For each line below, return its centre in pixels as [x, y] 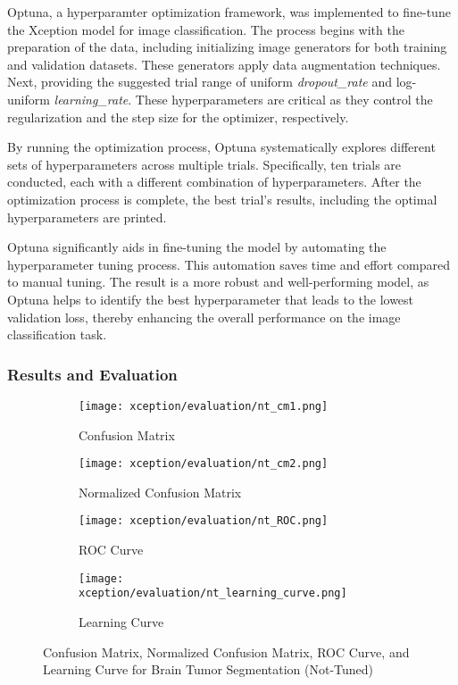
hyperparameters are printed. [87, 217]
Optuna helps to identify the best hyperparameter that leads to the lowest [211, 299]
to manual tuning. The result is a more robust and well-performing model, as [218, 282]
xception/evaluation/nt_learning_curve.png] [213, 593]
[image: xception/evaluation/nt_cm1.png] [204, 406]
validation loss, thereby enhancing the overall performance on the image [204, 317]
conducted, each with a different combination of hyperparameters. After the [214, 182]
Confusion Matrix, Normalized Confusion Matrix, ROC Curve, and [226, 652]
